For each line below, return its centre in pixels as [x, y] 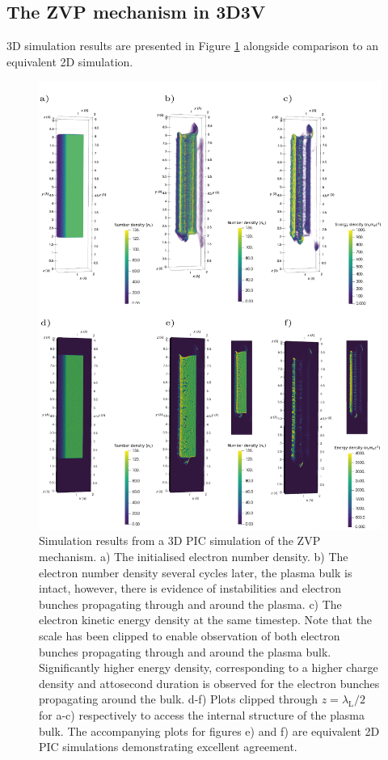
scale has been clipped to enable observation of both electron [190, 636]
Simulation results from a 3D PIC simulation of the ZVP [180, 540]
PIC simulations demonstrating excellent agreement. [168, 747]
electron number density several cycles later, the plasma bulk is [196, 572]
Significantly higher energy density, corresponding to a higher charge [209, 667]
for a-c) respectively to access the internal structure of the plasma [202, 715]
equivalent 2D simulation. [70, 61]
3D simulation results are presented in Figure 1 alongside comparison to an [192, 46]
